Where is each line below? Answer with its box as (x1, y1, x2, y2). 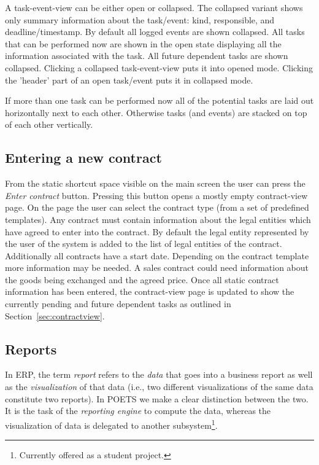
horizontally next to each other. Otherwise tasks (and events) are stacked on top (5, 106, 307, 119)
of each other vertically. (5, 118, 93, 131)
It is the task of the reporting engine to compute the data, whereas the (5, 404, 271, 417)
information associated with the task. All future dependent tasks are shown (5, 49, 288, 62)
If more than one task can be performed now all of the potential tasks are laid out (5, 94, 314, 107)
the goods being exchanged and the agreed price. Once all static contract (5, 273, 279, 286)
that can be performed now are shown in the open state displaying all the (5, 37, 282, 50)
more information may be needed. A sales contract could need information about (5, 261, 309, 274)
